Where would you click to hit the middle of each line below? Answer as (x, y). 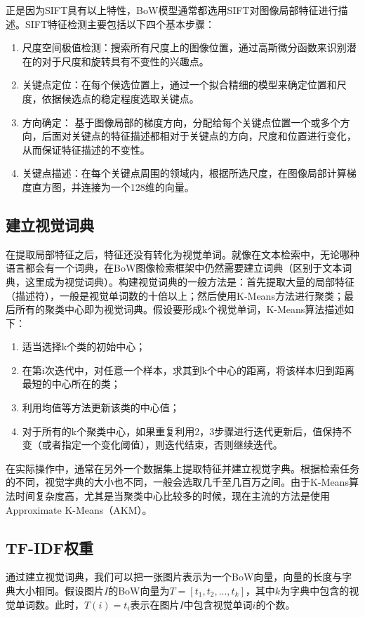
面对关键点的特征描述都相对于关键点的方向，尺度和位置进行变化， (204, 136)
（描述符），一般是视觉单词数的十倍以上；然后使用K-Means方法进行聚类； (175, 295)
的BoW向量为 (139, 591)
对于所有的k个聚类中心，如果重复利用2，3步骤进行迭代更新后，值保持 (182, 431)
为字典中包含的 (315, 591)
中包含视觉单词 (218, 604)
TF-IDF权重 (49, 547)
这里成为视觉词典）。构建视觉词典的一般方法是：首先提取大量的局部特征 (190, 281)
